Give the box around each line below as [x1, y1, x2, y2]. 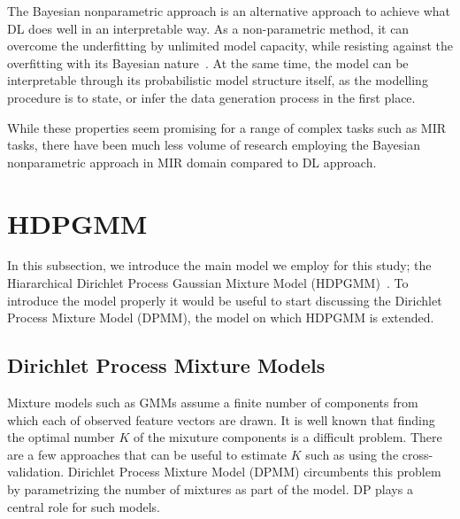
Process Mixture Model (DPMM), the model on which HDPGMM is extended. [7, 308, 434, 327]
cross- [402, 445, 433, 463]
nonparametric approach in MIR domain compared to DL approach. [7, 152, 377, 171]
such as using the [305, 445, 399, 463]
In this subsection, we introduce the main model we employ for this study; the [7, 256, 432, 275]
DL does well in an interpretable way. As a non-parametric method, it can [7, 19, 410, 37]
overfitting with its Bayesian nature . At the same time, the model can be [7, 53, 409, 72]
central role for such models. [7, 497, 160, 515]
